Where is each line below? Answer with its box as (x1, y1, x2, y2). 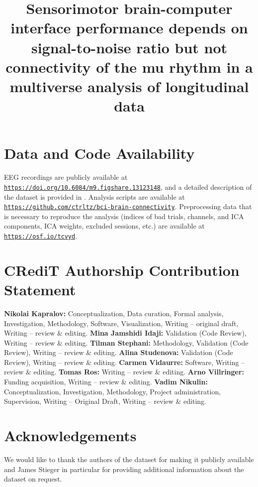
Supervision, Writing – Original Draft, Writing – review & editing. (4, 396, 206, 406)
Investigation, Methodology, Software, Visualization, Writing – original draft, (4, 318, 239, 328)
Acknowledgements (4, 425, 137, 446)
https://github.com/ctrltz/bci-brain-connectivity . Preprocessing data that (4, 201, 252, 212)
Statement (4, 279, 76, 299)
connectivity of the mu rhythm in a (5, 56, 253, 77)
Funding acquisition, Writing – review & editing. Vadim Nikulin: (4, 376, 208, 387)
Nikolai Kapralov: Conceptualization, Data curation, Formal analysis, (4, 308, 224, 318)
